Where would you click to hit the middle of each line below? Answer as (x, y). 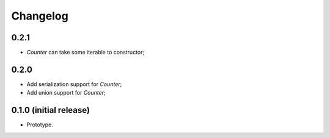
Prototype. (40, 125)
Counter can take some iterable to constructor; (86, 53)
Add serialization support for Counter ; (74, 84)
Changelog (40, 16)
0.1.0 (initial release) (50, 110)
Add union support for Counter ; (66, 93)
